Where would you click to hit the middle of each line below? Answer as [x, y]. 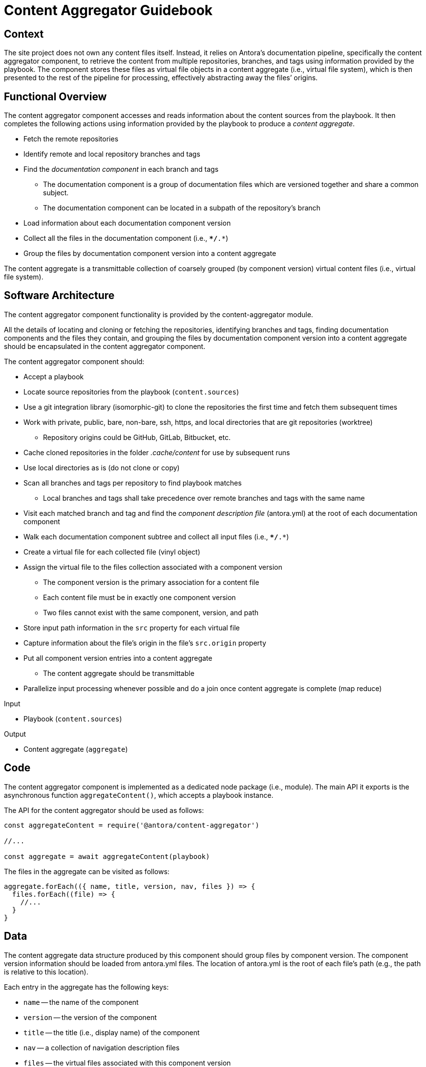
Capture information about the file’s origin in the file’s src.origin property [145, 643]
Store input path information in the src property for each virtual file [132, 627]
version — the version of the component [90, 1017]
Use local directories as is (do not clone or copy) [102, 467]
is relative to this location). [46, 972]
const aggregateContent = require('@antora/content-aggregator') [132, 825]
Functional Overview [55, 96]
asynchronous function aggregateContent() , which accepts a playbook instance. [139, 795]
